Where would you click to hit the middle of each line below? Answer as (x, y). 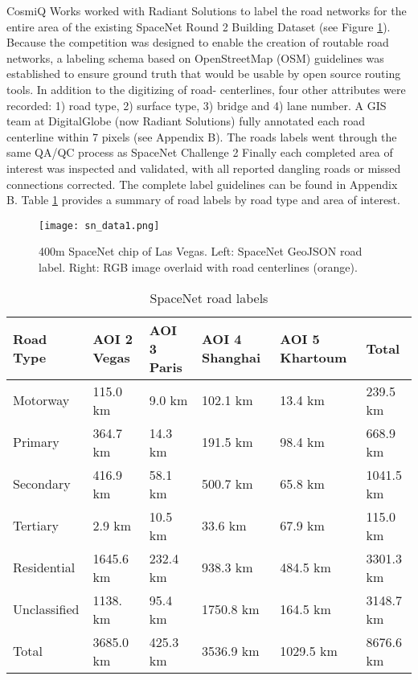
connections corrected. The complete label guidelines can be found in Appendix (202, 184)
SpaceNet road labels (209, 297)
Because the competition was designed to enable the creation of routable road (198, 42)
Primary (36, 442)
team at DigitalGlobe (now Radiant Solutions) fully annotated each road (186, 121)
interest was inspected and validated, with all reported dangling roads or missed (204, 168)
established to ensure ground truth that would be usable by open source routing (204, 74)
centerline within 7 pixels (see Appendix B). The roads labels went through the (202, 136)
